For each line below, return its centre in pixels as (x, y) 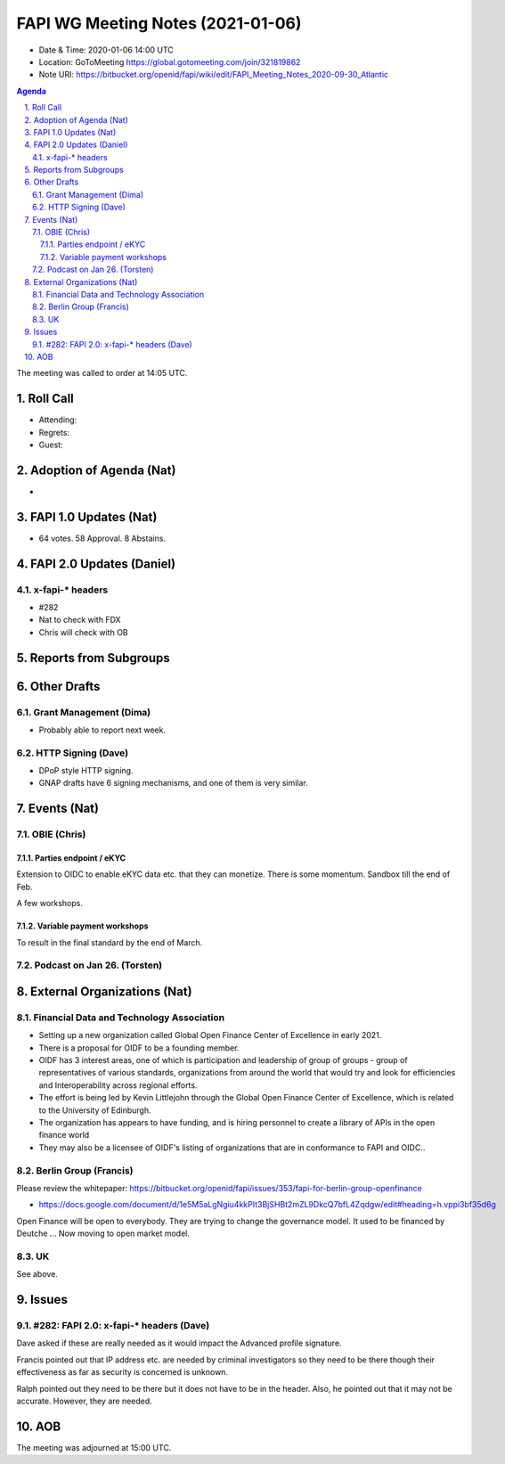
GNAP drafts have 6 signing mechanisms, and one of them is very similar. (174, 783)
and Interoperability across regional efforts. (118, 1085)
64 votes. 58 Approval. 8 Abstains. (102, 538)
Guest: (51, 445)
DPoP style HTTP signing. (86, 771)
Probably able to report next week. (102, 730)
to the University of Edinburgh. (95, 1110)
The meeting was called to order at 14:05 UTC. (102, 373)
